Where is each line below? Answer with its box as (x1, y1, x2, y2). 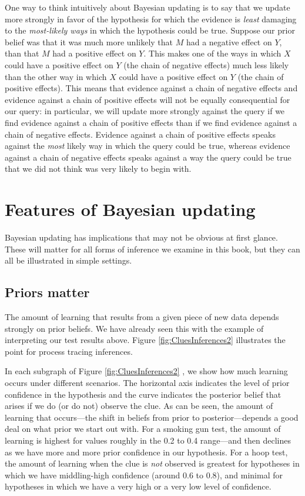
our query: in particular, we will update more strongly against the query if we (5, 105, 285, 117)
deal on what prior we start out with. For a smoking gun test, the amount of (5, 422, 281, 435)
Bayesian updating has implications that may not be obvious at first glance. (5, 231, 278, 244)
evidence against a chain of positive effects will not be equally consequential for (5, 93, 290, 105)
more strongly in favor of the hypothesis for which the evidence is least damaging (5, 12, 297, 25)
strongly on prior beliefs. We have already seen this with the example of (5, 322, 264, 334)
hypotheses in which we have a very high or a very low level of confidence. (5, 480, 272, 492)
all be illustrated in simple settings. (5, 254, 132, 267)
